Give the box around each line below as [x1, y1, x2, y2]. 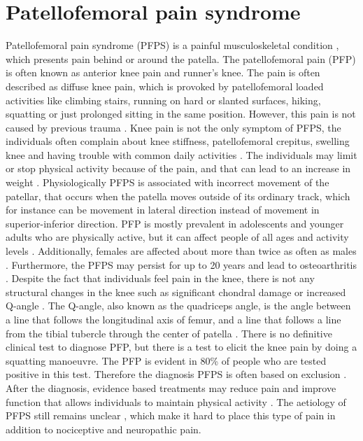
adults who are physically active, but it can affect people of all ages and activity [6, 230, 349, 244]
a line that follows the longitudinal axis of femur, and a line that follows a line [6, 312, 341, 326]
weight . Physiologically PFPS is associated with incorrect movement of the [6, 175, 329, 190]
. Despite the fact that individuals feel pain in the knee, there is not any [6, 271, 315, 286]
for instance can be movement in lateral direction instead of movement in [6, 202, 320, 217]
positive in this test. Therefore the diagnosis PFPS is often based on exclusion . [6, 367, 347, 381]
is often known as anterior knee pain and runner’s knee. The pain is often [6, 65, 320, 80]
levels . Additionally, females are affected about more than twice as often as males [6, 244, 357, 258]
